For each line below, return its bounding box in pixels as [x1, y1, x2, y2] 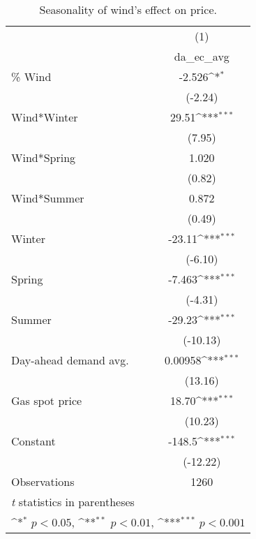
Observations [11, 473, 75, 489]
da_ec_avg [174, 48, 229, 64]
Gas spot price [11, 392, 82, 408]
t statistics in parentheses [11, 494, 135, 510]
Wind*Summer [11, 190, 84, 206]
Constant [11, 433, 56, 449]
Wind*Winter [11, 109, 78, 125]
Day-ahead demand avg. [11, 352, 129, 368]
